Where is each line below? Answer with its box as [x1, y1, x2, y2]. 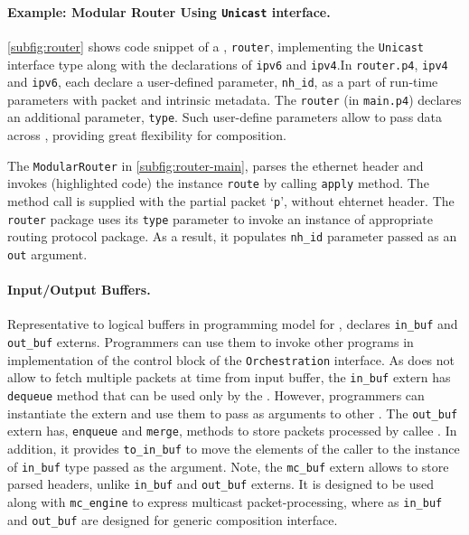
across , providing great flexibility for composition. [7, 126, 286, 145]
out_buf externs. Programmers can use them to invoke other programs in [7, 333, 414, 352]
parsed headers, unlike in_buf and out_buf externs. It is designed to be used [7, 474, 435, 493]
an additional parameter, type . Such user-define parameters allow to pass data [7, 108, 443, 127]
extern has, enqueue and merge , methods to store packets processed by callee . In [7, 421, 457, 440]
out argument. [7, 245, 88, 264]
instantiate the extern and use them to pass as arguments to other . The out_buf [7, 403, 458, 422]
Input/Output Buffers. [7, 280, 151, 299]
